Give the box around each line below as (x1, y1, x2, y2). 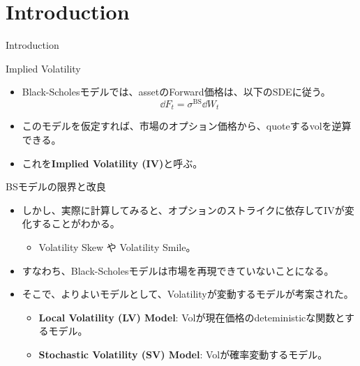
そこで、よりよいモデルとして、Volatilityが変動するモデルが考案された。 (22, 287, 354, 301)
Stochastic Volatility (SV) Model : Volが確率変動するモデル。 (38, 346, 328, 361)
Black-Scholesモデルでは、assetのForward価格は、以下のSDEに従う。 (22, 84, 331, 99)
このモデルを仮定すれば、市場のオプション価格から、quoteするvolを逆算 (22, 119, 352, 133)
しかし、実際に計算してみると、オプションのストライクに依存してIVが (22, 202, 345, 217)
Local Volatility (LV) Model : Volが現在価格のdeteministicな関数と (38, 310, 345, 324)
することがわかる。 (31, 216, 120, 231)
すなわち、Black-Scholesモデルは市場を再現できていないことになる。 (22, 263, 334, 277)
